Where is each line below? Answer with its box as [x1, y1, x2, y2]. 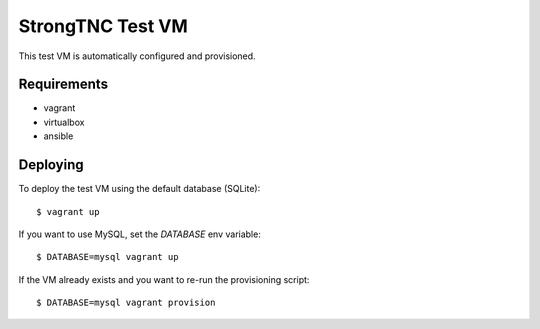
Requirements [18, 76, 109, 93]
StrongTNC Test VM [18, 15, 189, 37]
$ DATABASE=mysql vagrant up [36, 251, 179, 263]
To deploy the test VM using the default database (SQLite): [18, 183, 261, 195]
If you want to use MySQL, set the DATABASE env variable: [18, 228, 262, 240]
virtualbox [43, 116, 85, 128]
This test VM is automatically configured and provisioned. [18, 50, 256, 62]
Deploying [18, 156, 84, 174]
